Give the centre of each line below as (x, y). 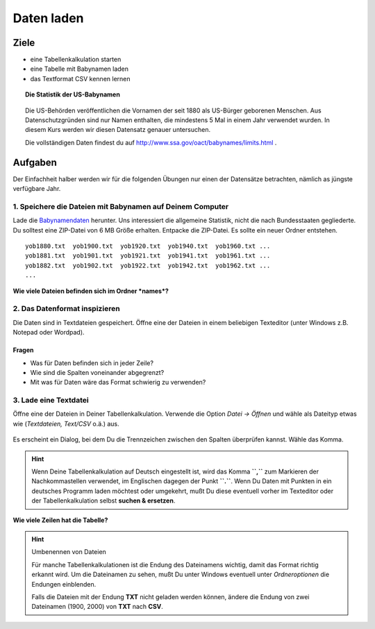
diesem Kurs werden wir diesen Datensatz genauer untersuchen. (118, 130)
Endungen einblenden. (64, 584)
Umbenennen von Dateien (69, 552)
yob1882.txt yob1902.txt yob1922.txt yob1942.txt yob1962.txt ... (148, 265)
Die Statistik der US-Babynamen (73, 94)
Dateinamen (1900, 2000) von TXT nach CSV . (97, 607)
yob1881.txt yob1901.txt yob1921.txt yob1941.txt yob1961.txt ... (148, 256)
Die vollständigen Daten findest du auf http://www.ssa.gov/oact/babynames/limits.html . (151, 142)
